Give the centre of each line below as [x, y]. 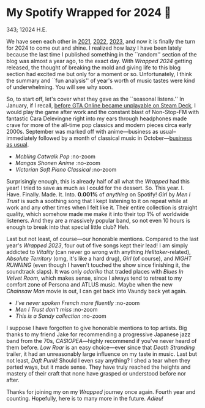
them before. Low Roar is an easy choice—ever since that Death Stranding [101, 347]
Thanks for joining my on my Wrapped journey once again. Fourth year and [101, 391]
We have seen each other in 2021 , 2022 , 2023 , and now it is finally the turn [101, 41]
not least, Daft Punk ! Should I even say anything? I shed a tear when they [99, 360]
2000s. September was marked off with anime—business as [82, 131]
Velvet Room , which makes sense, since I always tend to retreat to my [94, 278]
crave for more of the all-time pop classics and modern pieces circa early [99, 125]
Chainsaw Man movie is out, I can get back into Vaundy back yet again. [97, 291]
